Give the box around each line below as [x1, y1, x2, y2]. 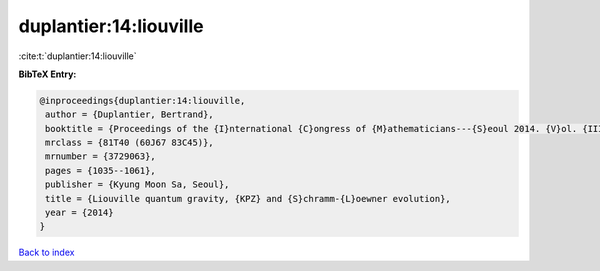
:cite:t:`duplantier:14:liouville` [18, 50, 137, 62]
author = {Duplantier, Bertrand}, [45, 109, 214, 120]
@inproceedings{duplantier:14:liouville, [39, 95, 246, 106]
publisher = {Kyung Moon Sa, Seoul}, [45, 179, 230, 190]
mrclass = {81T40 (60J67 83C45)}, [45, 137, 214, 149]
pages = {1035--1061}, [45, 165, 157, 176]
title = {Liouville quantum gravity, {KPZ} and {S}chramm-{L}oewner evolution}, [45, 193, 452, 204]
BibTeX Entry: [18, 68, 77, 80]
